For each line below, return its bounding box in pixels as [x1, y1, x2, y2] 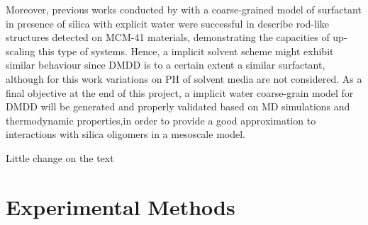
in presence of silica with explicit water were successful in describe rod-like [6, 16, 329, 30]
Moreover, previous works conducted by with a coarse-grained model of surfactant [6, 2, 362, 16]
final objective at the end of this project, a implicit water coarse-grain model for [6, 85, 354, 100]
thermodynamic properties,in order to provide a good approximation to [6, 112, 316, 127]
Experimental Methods [6, 192, 235, 221]
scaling [6, 43, 35, 58]
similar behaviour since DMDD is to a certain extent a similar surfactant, [6, 57, 325, 72]
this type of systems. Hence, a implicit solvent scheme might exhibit [38, 43, 334, 58]
